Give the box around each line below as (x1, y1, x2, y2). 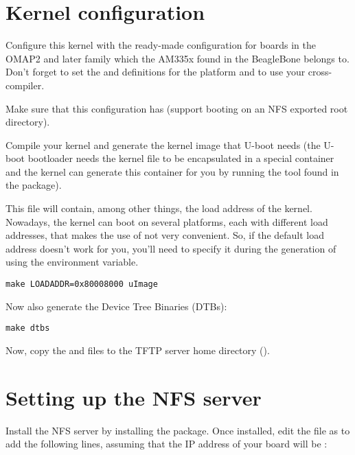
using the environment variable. (5, 255, 139, 269)
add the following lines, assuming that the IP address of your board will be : (5, 436, 328, 451)
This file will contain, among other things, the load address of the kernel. (5, 201, 312, 215)
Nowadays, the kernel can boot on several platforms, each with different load (5, 214, 328, 229)
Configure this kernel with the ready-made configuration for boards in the (5, 38, 316, 52)
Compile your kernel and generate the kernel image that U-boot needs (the (5, 137, 321, 152)
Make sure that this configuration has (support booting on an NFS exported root (5, 101, 348, 115)
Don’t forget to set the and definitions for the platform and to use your (5, 65, 306, 79)
